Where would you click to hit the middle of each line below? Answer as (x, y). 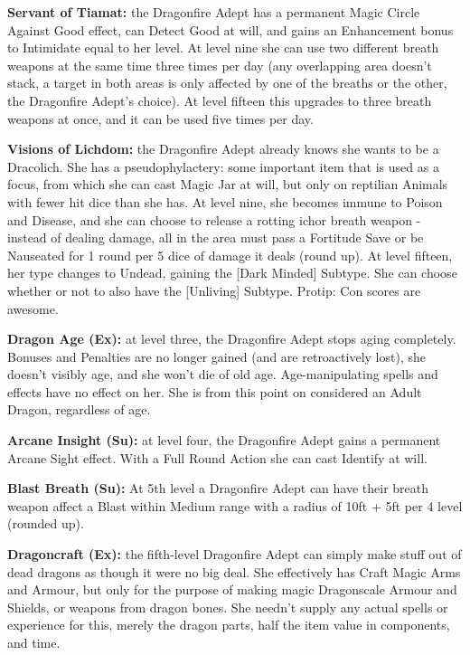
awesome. (33, 308)
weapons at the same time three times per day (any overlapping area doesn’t (220, 65)
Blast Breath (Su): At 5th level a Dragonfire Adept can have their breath (218, 488)
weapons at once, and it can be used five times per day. (160, 118)
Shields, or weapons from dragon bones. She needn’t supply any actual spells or (228, 607)
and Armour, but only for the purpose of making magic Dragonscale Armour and (232, 589)
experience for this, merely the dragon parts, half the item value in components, (229, 625)
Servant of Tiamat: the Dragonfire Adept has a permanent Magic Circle (214, 12)
